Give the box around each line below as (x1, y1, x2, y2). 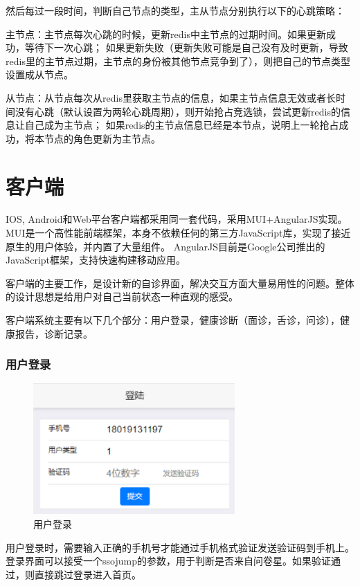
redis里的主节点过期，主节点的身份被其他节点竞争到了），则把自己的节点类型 (6, 53, 350, 68)
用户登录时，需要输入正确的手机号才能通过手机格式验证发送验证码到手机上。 (6, 540, 354, 554)
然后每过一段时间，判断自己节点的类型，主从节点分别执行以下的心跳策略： (6, 3, 345, 17)
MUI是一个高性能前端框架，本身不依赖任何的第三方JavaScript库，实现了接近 (6, 226, 351, 240)
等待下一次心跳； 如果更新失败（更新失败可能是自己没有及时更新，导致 (24, 40, 348, 55)
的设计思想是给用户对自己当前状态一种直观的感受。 (6, 289, 238, 304)
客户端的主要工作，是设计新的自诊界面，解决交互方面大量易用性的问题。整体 (6, 275, 354, 290)
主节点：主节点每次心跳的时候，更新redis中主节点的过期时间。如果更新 (6, 26, 326, 41)
